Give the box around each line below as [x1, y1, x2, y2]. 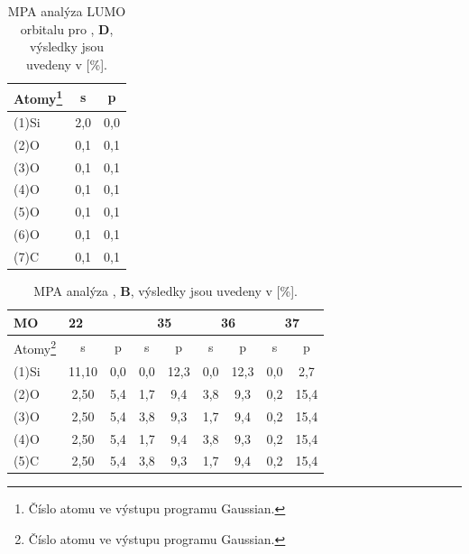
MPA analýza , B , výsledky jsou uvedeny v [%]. [33, 282, 298, 300]
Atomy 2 [14, 337, 57, 358]
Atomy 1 [14, 87, 63, 108]
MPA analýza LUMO [7, 2, 126, 20]
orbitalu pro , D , [20, 19, 114, 38]
